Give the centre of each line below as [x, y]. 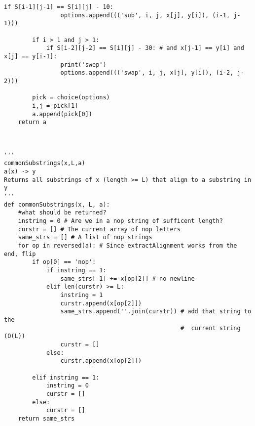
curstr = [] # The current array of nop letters [99, 229]
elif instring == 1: [66, 377]
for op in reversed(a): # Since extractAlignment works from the [127, 246]
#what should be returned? [62, 213]
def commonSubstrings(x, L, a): [57, 204]
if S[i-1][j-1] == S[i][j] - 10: [59, 7]
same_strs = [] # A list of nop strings [85, 237]
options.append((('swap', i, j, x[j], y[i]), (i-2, [147, 73]
